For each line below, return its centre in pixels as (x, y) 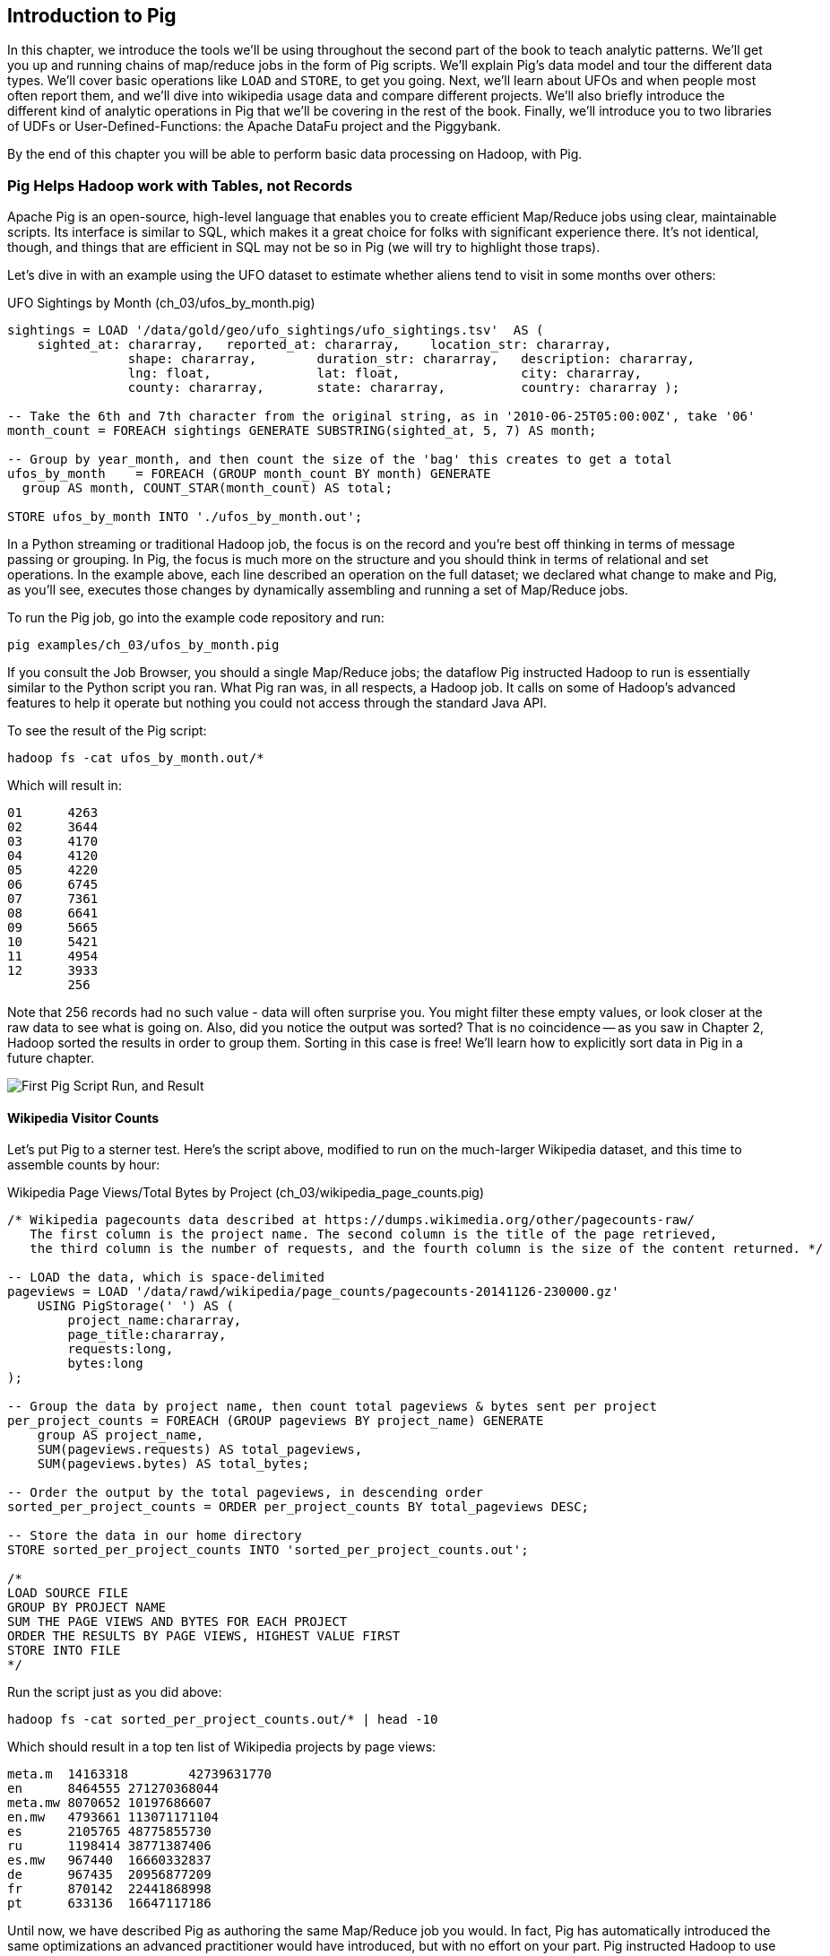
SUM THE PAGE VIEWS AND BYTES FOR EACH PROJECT (177, 1622)
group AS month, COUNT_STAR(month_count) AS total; (207, 488)
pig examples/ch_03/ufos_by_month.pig (143, 645)
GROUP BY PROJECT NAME (87, 1608)
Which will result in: (65, 786)
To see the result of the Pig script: (107, 731)
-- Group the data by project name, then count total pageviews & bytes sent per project (332, 1407)
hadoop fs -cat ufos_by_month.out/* (136, 758)
